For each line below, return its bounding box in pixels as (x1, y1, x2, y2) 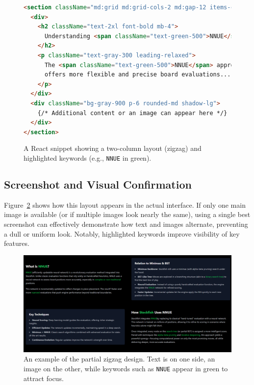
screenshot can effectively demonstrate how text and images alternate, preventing (4, 218, 248, 229)
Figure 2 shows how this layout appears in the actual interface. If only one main (4, 199, 246, 210)
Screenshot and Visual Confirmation (4, 176, 192, 192)
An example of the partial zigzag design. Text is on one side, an (24, 354, 215, 364)
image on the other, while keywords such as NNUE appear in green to (24, 363, 228, 373)
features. (4, 238, 29, 248)
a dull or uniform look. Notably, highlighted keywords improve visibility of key (4, 228, 240, 239)
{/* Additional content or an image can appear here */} (37, 109, 228, 117)
